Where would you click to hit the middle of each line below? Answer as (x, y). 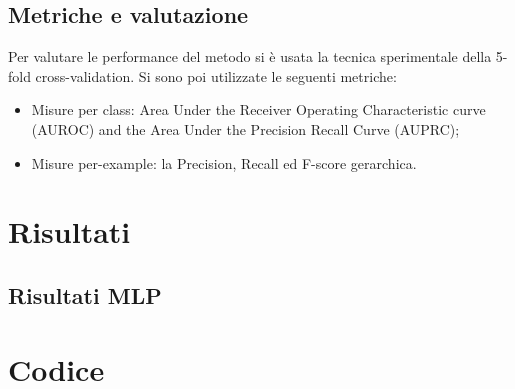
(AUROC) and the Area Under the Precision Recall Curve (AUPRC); (245, 128)
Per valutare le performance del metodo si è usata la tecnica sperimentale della (250, 56)
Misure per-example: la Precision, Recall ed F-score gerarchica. (224, 162)
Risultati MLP (85, 294)
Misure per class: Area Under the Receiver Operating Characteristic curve (258, 109)
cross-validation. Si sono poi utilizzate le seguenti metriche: (216, 75)
